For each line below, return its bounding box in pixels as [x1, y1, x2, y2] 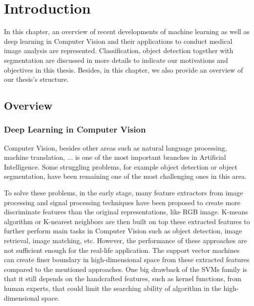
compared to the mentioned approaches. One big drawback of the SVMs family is [4, 264, 248, 274]
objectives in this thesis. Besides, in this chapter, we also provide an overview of [4, 64, 243, 75]
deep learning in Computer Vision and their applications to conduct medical [4, 36, 233, 46]
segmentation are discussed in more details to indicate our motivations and [4, 55, 228, 65]
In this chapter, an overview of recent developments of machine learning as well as [4, 26, 250, 37]
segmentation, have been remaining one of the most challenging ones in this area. [4, 171, 247, 181]
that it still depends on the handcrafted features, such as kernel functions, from [4, 273, 241, 284]
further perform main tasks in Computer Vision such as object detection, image [4, 226, 242, 236]
